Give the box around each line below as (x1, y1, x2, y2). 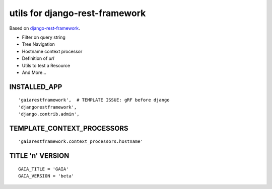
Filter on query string (22, 34, 65, 40)
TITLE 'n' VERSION (9, 151, 70, 160)
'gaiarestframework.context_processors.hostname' (18, 139, 144, 144)
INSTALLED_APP (9, 82, 62, 91)
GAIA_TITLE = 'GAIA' (18, 166, 69, 172)
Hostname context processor (22, 48, 83, 54)
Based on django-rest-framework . (9, 25, 80, 31)
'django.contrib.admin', (18, 111, 80, 117)
